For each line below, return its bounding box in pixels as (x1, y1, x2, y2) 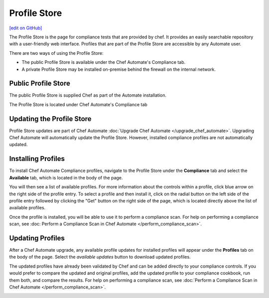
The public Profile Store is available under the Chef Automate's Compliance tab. (21, 59, 186, 65)
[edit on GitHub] (9, 25, 42, 31)
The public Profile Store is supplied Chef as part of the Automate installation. (9, 92, 167, 98)
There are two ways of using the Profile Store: (9, 50, 104, 56)
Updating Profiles (9, 234, 65, 242)
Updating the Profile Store (9, 115, 92, 123)
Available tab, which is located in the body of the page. (9, 174, 123, 180)
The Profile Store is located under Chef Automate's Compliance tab (9, 101, 148, 107)
